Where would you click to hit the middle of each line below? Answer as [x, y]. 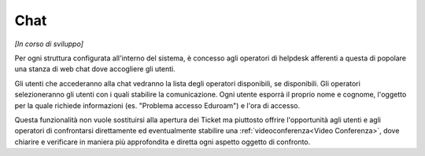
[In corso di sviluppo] [49, 44]
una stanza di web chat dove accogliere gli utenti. [95, 69]
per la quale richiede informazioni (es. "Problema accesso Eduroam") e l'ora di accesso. [157, 105]
